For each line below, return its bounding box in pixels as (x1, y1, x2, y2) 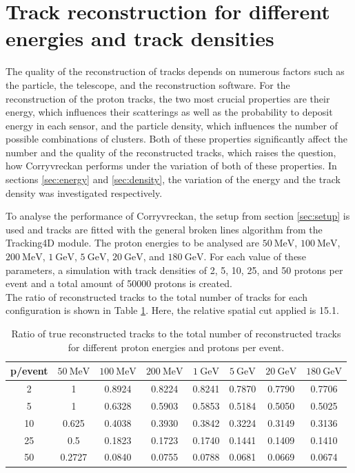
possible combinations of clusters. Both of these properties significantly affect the (6, 132, 347, 146)
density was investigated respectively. (6, 185, 163, 200)
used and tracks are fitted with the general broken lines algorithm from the (6, 222, 323, 236)
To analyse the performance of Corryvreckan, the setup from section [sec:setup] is (6, 209, 350, 223)
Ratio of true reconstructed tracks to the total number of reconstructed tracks (11, 326, 341, 340)
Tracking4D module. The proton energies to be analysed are (6, 235, 260, 250)
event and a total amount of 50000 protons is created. (6, 276, 232, 291)
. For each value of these (203, 249, 306, 264)
